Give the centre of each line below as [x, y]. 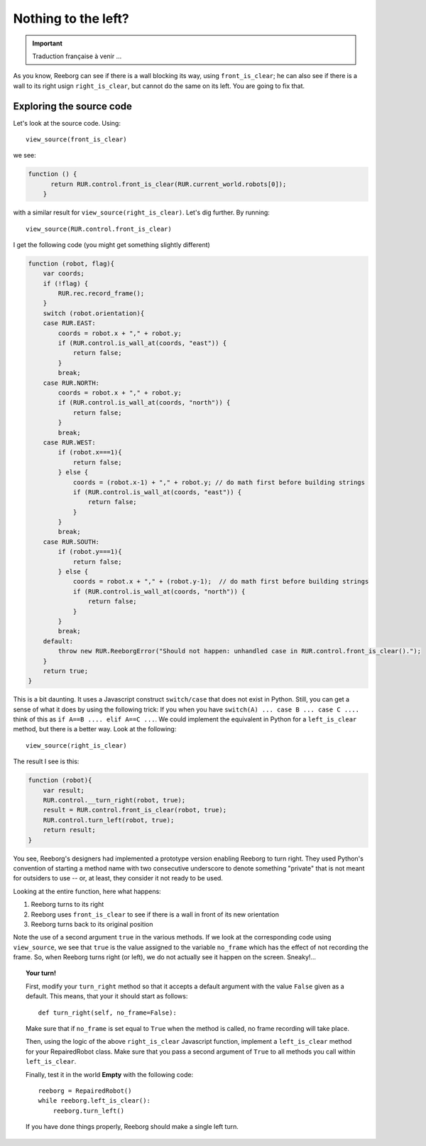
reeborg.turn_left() [88, 1110]
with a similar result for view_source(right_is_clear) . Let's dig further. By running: [141, 212]
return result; [69, 830]
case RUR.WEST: [69, 442]
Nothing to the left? [71, 18]
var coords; [64, 274]
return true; [66, 671]
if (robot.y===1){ [90, 552]
